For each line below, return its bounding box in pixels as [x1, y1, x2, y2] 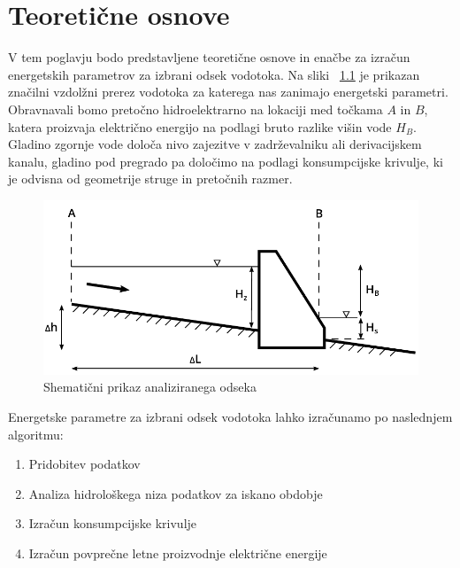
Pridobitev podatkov [28, 455, 141, 473]
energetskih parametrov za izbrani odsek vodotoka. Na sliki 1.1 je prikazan [8, 65, 420, 83]
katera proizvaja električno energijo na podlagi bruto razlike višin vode [8, 117, 392, 136]
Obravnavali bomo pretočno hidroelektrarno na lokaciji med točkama [8, 99, 383, 118]
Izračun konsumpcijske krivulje [28, 514, 197, 533]
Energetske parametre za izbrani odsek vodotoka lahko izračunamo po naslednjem [8, 407, 453, 425]
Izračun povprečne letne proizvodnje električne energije [28, 543, 327, 562]
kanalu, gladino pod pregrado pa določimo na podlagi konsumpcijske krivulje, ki [8, 152, 443, 170]
